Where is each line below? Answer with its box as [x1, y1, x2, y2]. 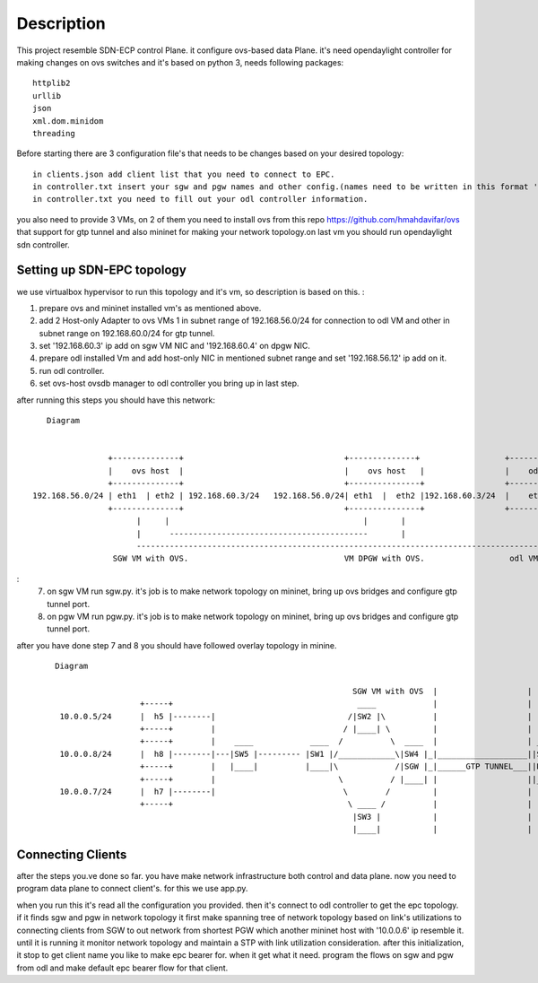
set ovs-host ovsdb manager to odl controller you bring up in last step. [39, 378, 299, 389]
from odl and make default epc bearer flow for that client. [16, 962, 229, 973]
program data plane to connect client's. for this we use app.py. [16, 883, 248, 894]
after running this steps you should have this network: [16, 395, 215, 405]
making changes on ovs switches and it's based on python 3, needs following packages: [16, 57, 344, 67]
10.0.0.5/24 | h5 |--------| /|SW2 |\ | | [59, 711, 533, 721]
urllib [32, 91, 62, 100]
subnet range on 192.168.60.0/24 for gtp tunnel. [39, 327, 215, 338]
